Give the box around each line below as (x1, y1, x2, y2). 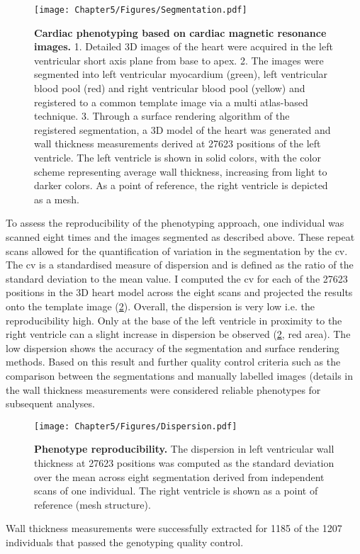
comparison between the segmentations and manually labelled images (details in (6, 368, 354, 383)
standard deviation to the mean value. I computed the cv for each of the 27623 (6, 271, 348, 286)
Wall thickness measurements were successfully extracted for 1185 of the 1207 (6, 521, 342, 536)
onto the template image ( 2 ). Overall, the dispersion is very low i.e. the (6, 298, 315, 313)
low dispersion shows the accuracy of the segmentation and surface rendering (6, 340, 339, 355)
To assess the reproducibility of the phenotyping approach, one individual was (6, 215, 344, 230)
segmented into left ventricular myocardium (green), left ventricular (34, 67, 328, 81)
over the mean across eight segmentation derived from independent (34, 469, 325, 484)
